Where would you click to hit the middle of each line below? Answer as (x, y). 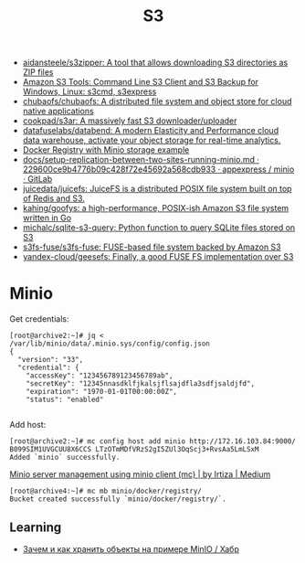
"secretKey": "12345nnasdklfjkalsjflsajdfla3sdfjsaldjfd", (141, 384)
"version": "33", (51, 360)
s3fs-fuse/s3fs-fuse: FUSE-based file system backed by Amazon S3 (152, 247)
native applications (58, 112)
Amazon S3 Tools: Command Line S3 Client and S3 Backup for (140, 82)
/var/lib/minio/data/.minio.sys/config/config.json (110, 344)
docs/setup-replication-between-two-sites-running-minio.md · (141, 160)
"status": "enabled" (65, 400)
